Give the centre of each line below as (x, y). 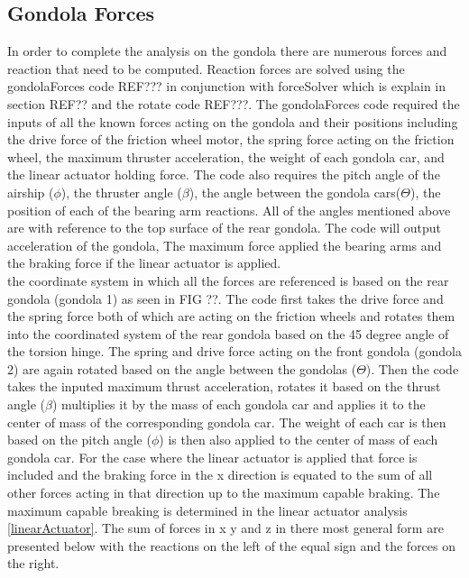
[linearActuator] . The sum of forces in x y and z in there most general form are (225, 528)
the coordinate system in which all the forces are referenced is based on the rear (228, 280)
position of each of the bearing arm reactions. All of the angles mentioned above (229, 210)
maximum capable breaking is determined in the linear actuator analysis (207, 510)
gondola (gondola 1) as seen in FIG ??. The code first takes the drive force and (225, 298)
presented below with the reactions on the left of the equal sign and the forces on (232, 545)
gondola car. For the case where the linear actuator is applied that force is (212, 457)
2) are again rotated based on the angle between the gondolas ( (182, 368)
